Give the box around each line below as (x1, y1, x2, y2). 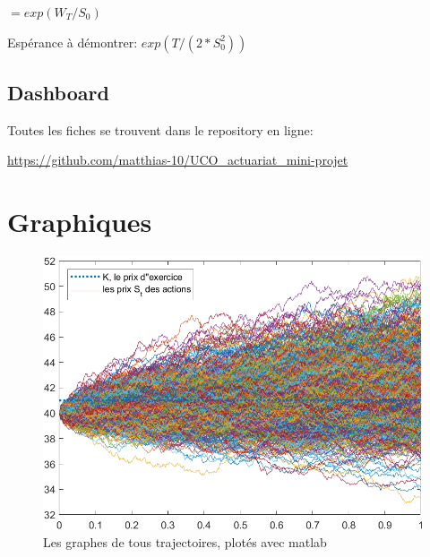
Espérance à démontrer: (7, 32, 138, 51)
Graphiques (7, 203, 152, 240)
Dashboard (7, 78, 109, 106)
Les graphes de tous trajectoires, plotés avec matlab (43, 533, 327, 552)
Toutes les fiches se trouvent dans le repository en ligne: (7, 120, 314, 139)
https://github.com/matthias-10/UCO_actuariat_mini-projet (7, 150, 348, 169)
